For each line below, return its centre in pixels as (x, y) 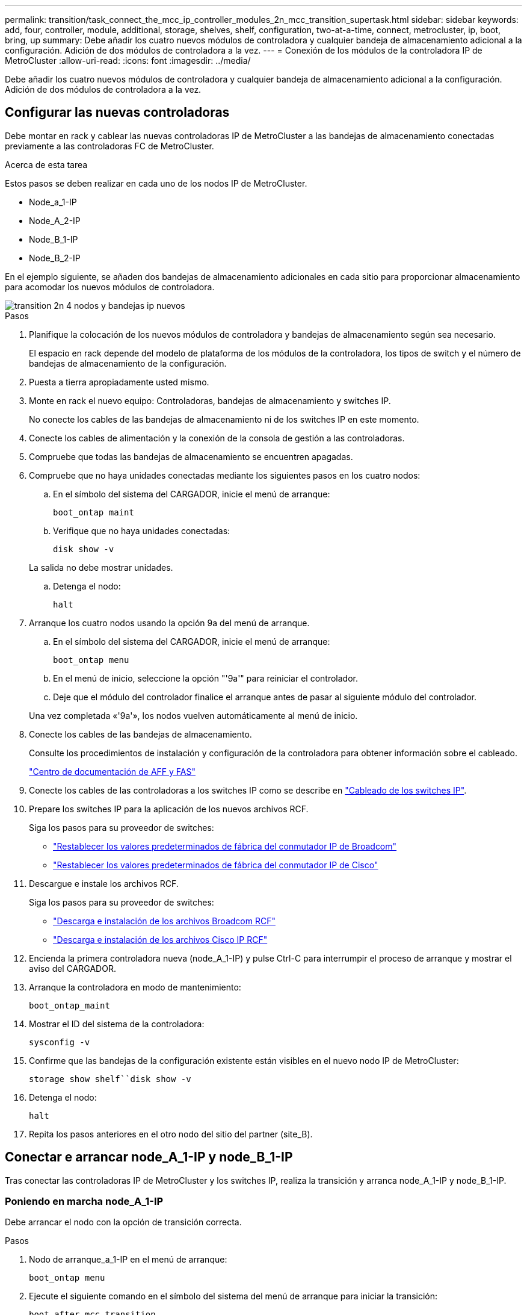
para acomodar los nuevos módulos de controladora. (110, 287)
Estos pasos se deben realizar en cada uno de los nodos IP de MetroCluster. (156, 183)
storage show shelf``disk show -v (110, 1079)
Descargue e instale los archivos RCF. (104, 883)
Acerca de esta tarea (46, 164)
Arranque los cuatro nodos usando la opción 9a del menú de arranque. (169, 623)
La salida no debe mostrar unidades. (101, 567)
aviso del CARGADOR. (72, 968)
